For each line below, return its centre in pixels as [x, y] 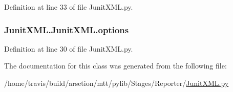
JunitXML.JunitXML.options [67, 29]
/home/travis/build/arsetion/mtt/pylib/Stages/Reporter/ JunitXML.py [116, 83]
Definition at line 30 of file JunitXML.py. [69, 48]
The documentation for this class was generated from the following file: [115, 66]
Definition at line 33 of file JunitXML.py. [69, 7]
